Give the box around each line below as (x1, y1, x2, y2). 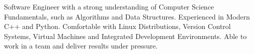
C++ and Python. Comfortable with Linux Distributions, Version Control (4, 21, 231, 31)
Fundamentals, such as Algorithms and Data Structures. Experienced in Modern (4, 11, 250, 21)
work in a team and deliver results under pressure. (4, 40, 158, 51)
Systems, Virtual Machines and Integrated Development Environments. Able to (4, 30, 247, 41)
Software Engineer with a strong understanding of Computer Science (4, 1, 214, 11)
